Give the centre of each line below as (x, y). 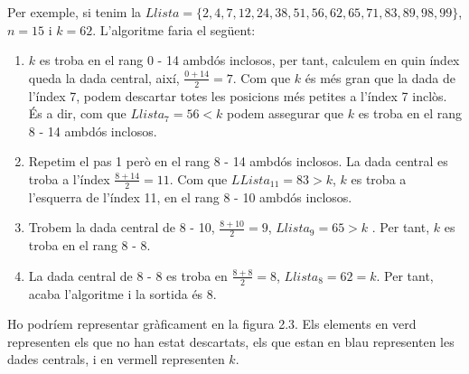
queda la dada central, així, (104, 77)
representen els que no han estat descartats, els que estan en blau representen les (231, 341)
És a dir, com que (77, 113)
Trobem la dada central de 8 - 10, (122, 227)
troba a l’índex (69, 178)
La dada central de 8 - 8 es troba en (128, 275)
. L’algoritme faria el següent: (174, 29)
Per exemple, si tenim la (75, 12)
